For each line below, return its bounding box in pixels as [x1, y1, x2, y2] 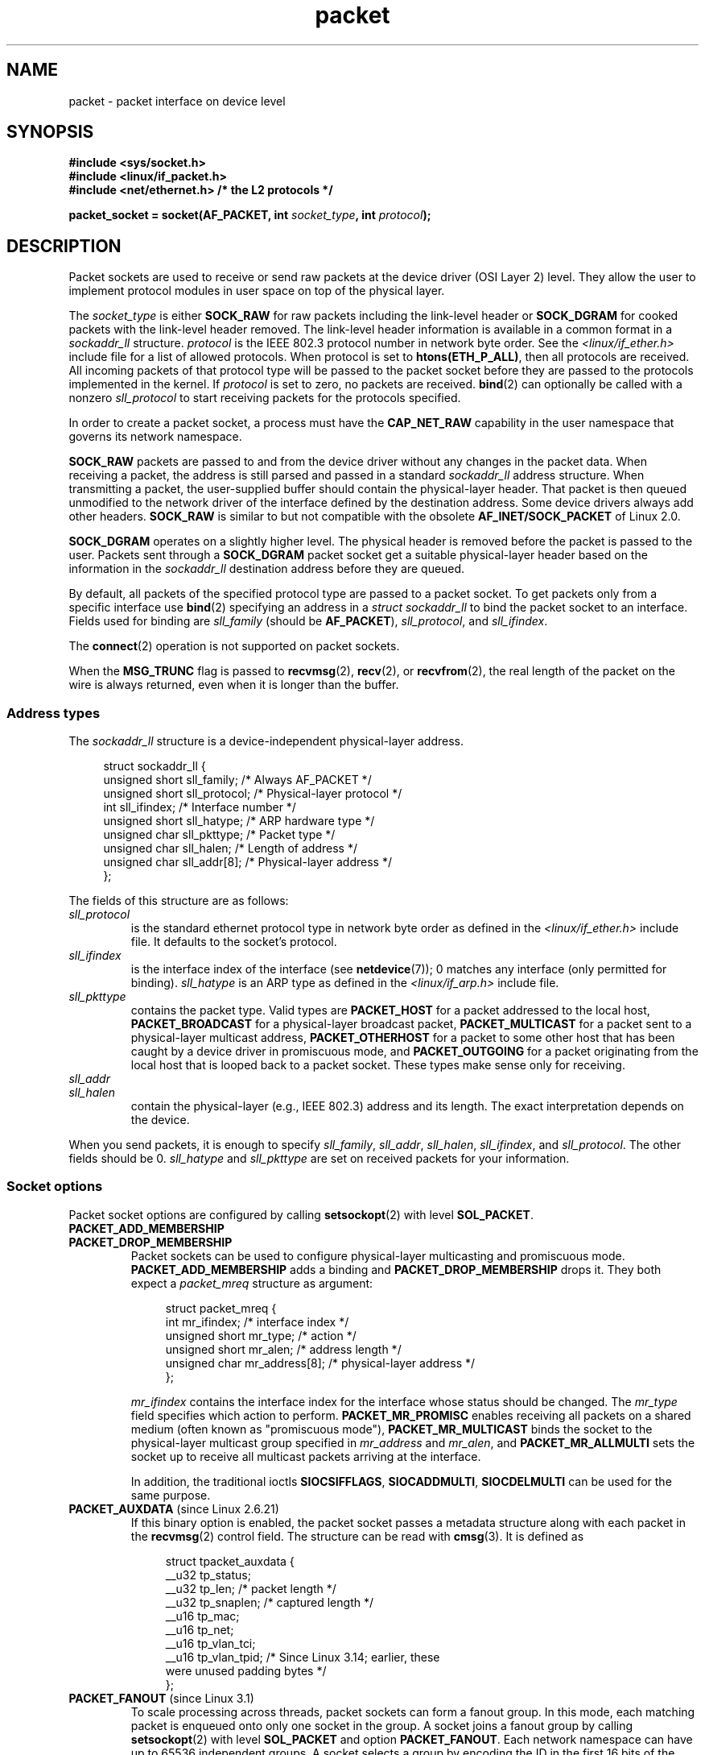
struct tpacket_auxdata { [165, 1554, 295, 1568]
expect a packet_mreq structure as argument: [130, 1276, 373, 1290]
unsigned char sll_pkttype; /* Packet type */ [103, 828, 336, 842]
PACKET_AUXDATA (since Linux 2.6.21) [68, 1501, 279, 1516]
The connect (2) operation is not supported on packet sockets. [68, 639, 400, 653]
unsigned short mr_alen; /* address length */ [165, 1342, 402, 1356]
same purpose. [130, 1487, 211, 1502]
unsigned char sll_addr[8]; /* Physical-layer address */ [103, 855, 392, 869]
